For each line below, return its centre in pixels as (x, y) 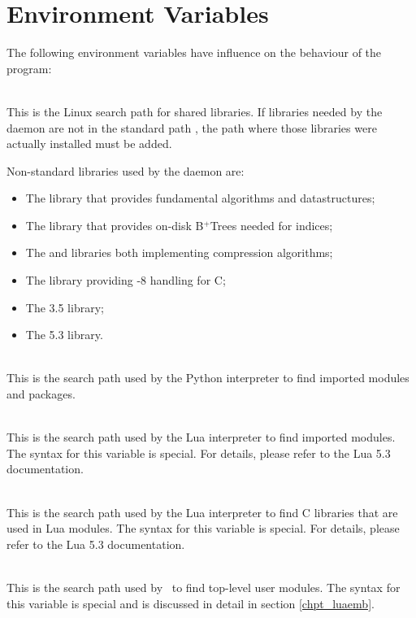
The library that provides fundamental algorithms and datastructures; (200, 198)
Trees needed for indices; (271, 225)
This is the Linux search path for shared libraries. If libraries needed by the (195, 111)
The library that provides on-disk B (115, 225)
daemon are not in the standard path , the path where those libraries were (192, 127)
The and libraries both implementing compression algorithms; (179, 252)
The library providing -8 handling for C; (126, 280)
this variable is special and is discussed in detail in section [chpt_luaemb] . (191, 603)
